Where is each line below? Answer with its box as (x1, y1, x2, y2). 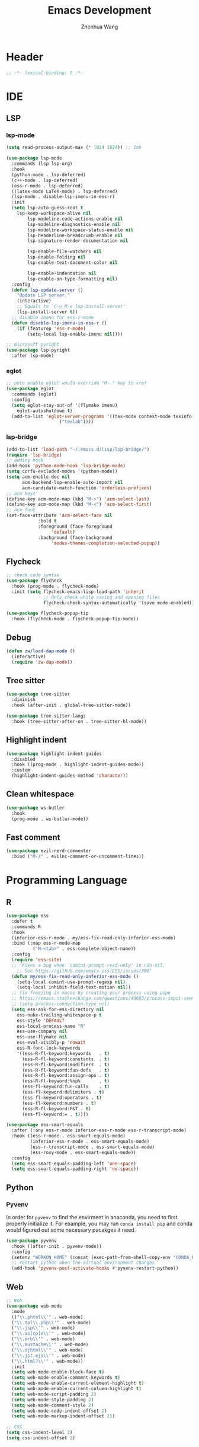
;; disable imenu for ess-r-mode (11, 314, 94, 320)
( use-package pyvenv (6, 1238, 57, 1244)
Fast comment (6, 832, 60, 842)
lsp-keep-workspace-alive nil (17, 211, 92, 216)
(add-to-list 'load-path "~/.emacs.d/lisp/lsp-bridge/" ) (6, 446, 150, 452)
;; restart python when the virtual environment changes (11, 1260, 155, 1266)
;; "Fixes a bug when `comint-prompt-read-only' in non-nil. (11, 962, 166, 968)
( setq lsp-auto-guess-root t (11, 205, 84, 211)
